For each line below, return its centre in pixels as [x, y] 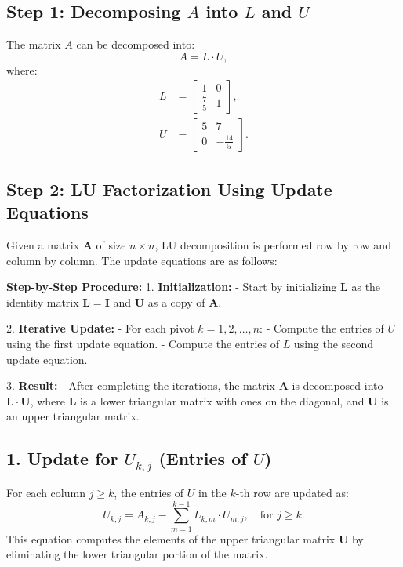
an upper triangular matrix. [73, 416]
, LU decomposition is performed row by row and [273, 245]
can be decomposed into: [136, 44]
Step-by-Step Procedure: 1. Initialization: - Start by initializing [172, 287]
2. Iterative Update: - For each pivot [100, 328]
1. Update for [62, 458]
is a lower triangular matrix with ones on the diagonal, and [222, 400]
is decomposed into [338, 385]
